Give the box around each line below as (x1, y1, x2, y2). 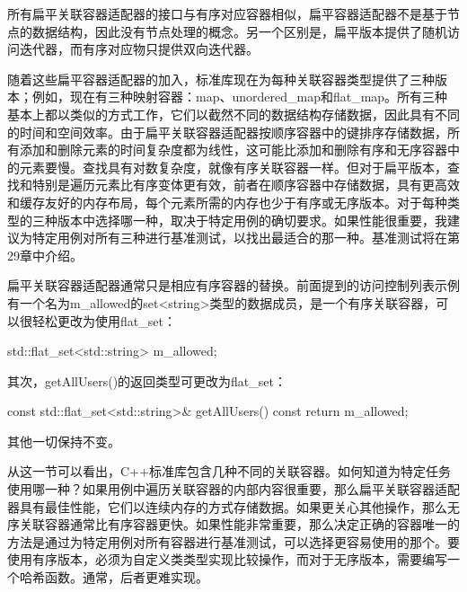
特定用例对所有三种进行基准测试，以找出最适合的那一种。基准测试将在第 (31, 228, 460, 247)
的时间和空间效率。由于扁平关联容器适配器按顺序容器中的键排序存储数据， (7, 122, 447, 141)
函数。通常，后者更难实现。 (44, 568, 208, 587)
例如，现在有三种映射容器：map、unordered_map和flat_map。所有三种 (31, 87, 448, 106)
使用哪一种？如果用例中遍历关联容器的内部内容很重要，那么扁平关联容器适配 (7, 480, 460, 499)
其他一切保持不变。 (7, 431, 120, 450)
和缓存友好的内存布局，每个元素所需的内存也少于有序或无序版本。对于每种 (7, 192, 447, 211)
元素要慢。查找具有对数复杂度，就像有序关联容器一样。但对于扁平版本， (19, 157, 447, 176)
